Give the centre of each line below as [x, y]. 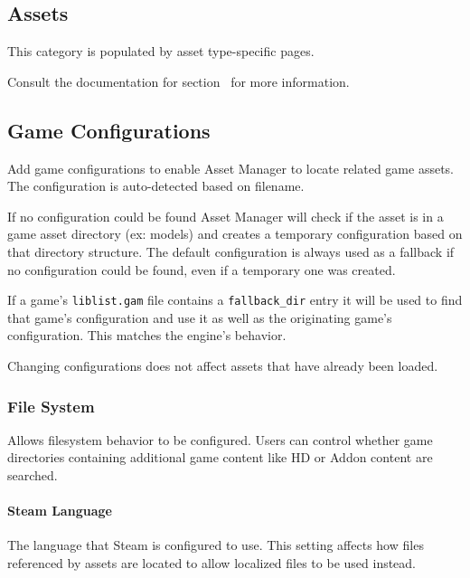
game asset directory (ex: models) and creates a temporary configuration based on [235, 234]
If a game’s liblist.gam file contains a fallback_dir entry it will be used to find [235, 300]
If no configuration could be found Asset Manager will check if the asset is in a [226, 216]
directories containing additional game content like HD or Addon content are [220, 457]
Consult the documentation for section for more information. [179, 81]
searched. [33, 475]
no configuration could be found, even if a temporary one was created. [202, 269]
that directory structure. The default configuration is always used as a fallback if [231, 251]
